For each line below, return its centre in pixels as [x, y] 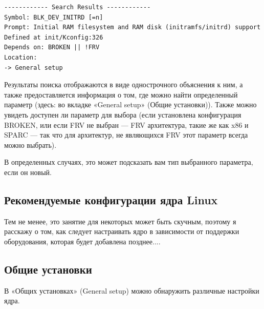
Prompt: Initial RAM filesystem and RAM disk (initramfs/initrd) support [133, 27]
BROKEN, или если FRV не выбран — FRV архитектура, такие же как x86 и [126, 124]
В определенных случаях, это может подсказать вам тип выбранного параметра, [129, 162]
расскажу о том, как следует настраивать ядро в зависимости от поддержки [122, 231]
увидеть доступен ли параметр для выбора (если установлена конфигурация [123, 114]
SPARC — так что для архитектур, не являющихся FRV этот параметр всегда [126, 135]
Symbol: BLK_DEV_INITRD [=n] [54, 17]
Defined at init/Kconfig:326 [54, 37]
